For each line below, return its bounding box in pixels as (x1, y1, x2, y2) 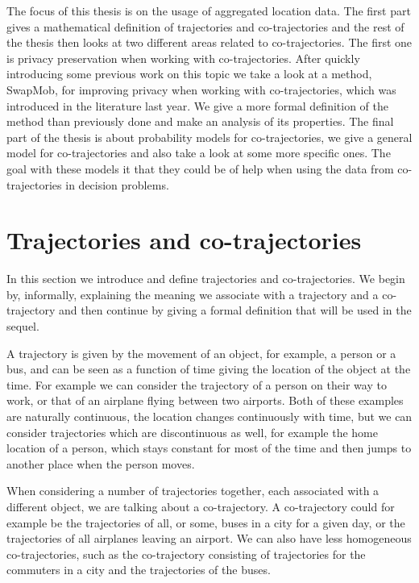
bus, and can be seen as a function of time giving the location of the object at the (6, 360, 411, 377)
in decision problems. (65, 176, 169, 193)
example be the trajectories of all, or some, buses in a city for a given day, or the (6, 514, 405, 531)
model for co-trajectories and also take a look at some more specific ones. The (6, 144, 391, 161)
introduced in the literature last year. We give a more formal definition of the (6, 97, 388, 114)
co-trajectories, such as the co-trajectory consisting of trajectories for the (6, 545, 366, 562)
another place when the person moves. (6, 455, 195, 472)
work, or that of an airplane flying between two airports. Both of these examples (6, 392, 404, 409)
